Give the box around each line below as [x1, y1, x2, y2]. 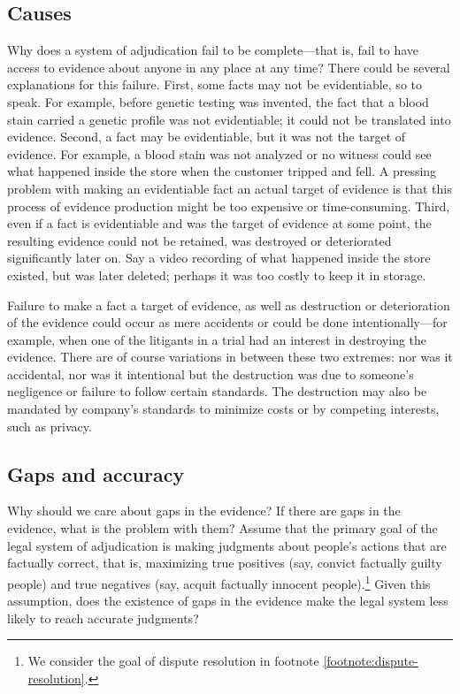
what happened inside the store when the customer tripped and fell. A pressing [7, 162, 437, 180]
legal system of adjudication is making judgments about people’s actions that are [7, 536, 447, 554]
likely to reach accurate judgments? [7, 608, 199, 627]
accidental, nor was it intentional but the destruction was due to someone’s [7, 364, 414, 383]
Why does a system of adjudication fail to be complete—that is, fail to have [7, 41, 419, 59]
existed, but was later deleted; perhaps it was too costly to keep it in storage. [7, 265, 426, 284]
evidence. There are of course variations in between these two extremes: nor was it [7, 347, 453, 366]
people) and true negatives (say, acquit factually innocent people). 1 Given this [7, 571, 431, 592]
